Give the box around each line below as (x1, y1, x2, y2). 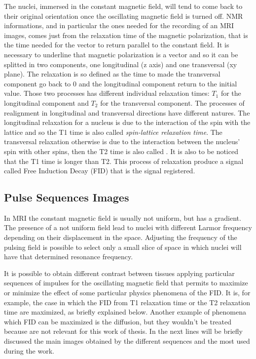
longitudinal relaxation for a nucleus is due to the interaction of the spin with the (4, 117, 251, 127)
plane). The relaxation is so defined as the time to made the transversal (4, 69, 220, 79)
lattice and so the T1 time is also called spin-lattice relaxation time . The (4, 126, 222, 137)
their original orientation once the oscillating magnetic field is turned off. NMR (4, 10, 243, 21)
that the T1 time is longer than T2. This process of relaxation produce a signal (4, 156, 244, 166)
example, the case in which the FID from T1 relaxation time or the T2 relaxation (4, 297, 251, 307)
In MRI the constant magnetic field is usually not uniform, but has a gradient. (4, 212, 241, 223)
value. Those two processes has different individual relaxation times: (4, 88, 210, 98)
